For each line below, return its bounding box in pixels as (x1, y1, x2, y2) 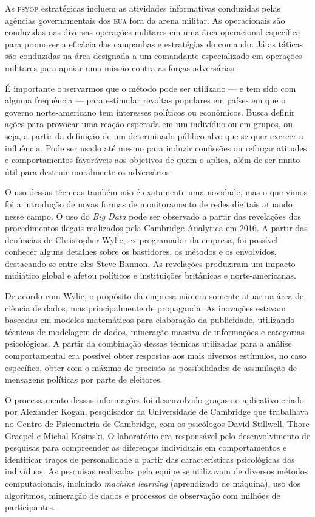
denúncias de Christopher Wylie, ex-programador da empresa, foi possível (5, 233, 278, 246)
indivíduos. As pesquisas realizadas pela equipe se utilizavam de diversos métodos (5, 465, 308, 477)
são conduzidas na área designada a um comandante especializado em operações (5, 49, 302, 62)
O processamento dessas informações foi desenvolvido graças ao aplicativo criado (5, 393, 304, 406)
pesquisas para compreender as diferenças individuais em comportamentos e (5, 441, 287, 454)
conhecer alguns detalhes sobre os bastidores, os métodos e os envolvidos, (5, 245, 277, 258)
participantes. (5, 501, 55, 513)
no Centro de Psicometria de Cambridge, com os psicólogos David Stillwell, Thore (5, 417, 310, 429)
